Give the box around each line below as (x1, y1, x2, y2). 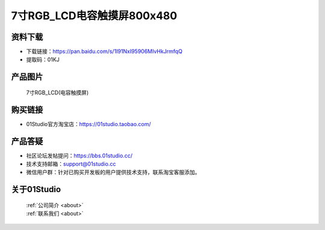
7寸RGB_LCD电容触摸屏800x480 (11, 9, 178, 22)
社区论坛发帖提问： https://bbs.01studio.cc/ (26, 152, 132, 159)
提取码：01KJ (26, 56, 60, 63)
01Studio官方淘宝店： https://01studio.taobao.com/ (26, 120, 152, 127)
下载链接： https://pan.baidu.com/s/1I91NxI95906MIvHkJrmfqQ (26, 48, 183, 55)
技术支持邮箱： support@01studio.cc (26, 160, 116, 168)
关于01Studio (11, 184, 61, 195)
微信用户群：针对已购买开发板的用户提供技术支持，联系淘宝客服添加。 (26, 169, 200, 176)
